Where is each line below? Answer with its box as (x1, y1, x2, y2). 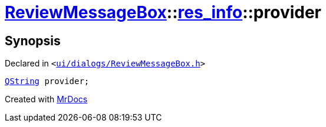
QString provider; (5, 76, 90, 86)
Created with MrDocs (5, 94, 88, 105)
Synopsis (5, 33, 61, 48)
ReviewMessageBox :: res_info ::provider (5, 2, 321, 22)
